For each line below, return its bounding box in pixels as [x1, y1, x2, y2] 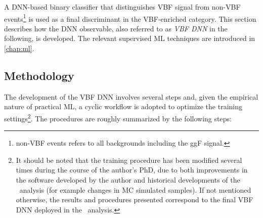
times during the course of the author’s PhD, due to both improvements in [16, 164, 248, 175]
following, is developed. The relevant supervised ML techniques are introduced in [4, 33, 255, 43]
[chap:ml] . [4, 43, 34, 54]
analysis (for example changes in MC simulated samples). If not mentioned [19, 184, 251, 195]
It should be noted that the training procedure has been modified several [16, 154, 242, 165]
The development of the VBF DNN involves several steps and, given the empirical [4, 91, 258, 102]
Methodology [4, 68, 74, 83]
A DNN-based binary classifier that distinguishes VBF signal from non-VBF [4, 2, 241, 12]
